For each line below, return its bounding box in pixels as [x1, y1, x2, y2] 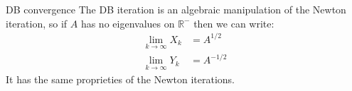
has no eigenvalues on [80, 16, 175, 30]
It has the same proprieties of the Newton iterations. [6, 71, 235, 86]
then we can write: [193, 16, 274, 30]
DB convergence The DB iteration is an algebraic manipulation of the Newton [6, 2, 346, 16]
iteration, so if [6, 16, 68, 30]
